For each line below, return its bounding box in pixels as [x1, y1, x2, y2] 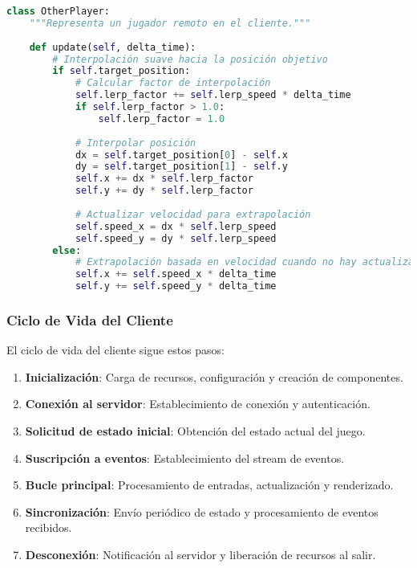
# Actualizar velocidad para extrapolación [75, 208, 311, 220]
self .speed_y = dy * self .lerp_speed [75, 232, 277, 244]
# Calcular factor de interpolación [75, 77, 271, 89]
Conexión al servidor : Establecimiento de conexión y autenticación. [25, 395, 370, 412]
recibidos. [25, 519, 72, 536]
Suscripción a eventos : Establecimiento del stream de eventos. [25, 449, 345, 466]
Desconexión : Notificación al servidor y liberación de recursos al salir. [25, 546, 376, 562]
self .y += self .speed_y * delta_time [75, 280, 277, 292]
